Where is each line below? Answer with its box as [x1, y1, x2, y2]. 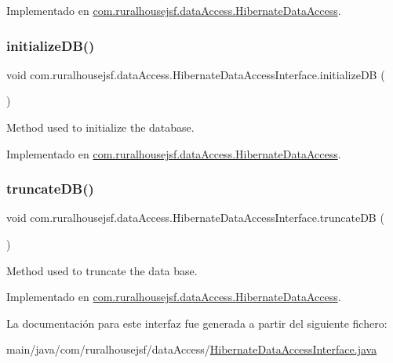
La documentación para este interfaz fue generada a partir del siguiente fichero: [6, 314, 388, 331]
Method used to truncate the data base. [6, 262, 198, 278]
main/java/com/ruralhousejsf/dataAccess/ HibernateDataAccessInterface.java [6, 341, 377, 358]
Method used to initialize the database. [6, 119, 195, 135]
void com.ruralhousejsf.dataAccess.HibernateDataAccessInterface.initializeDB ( [6, 66, 385, 82]
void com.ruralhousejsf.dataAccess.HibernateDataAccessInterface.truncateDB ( [6, 209, 384, 226]
